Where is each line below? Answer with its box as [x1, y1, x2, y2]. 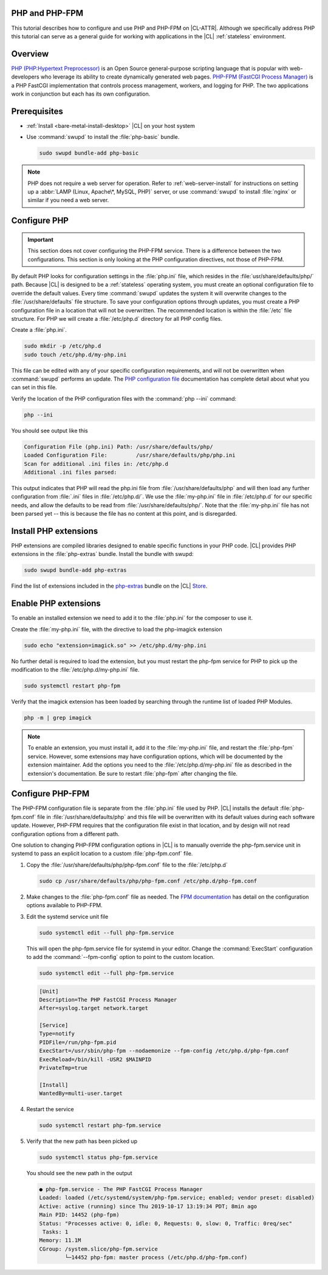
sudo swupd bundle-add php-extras [24, 567, 127, 574]
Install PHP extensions [11, 525, 98, 536]
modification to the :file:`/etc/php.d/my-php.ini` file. [11, 666, 140, 673]
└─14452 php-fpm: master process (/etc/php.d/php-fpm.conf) [64, 1254, 248, 1261]
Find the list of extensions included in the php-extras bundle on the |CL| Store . [11, 582, 208, 590]
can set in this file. [11, 384, 57, 391]
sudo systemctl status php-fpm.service [39, 1154, 158, 1161]
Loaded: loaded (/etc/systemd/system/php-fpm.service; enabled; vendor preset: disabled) [39, 1194, 315, 1201]
